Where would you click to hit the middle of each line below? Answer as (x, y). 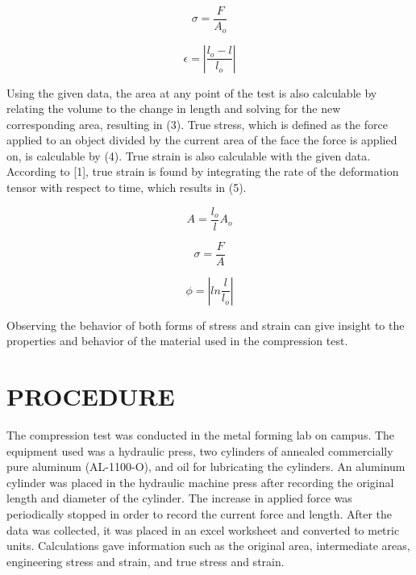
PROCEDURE (91, 396)
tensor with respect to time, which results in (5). (127, 187)
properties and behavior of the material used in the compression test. (177, 341)
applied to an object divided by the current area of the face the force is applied (202, 140)
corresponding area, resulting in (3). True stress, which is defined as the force (197, 124)
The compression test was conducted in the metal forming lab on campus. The (201, 435)
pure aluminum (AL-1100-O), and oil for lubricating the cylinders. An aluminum (206, 467)
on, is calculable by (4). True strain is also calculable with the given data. (189, 155)
